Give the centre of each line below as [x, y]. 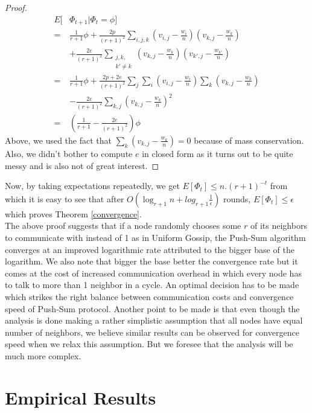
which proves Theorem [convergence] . [73, 213]
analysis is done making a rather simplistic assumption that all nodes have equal [154, 320]
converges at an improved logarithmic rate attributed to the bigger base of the [150, 249]
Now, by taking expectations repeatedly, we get [92, 186]
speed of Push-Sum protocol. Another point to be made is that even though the [152, 308]
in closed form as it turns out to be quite [218, 153]
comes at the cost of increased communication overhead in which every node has [153, 273]
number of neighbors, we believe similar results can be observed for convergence [152, 332]
